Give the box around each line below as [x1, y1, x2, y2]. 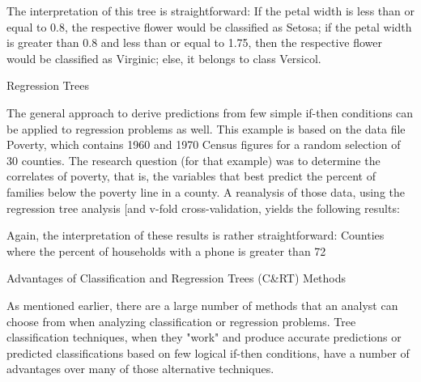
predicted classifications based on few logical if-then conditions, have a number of [6, 344, 410, 361]
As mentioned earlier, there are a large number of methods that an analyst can [6, 296, 398, 313]
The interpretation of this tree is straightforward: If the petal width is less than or [6, 2, 415, 19]
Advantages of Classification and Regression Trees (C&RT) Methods [6, 270, 347, 286]
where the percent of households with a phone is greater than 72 [6, 242, 326, 259]
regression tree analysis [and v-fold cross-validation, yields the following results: [6, 199, 400, 216]
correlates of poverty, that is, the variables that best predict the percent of [6, 168, 376, 185]
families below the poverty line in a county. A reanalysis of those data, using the [6, 183, 406, 200]
